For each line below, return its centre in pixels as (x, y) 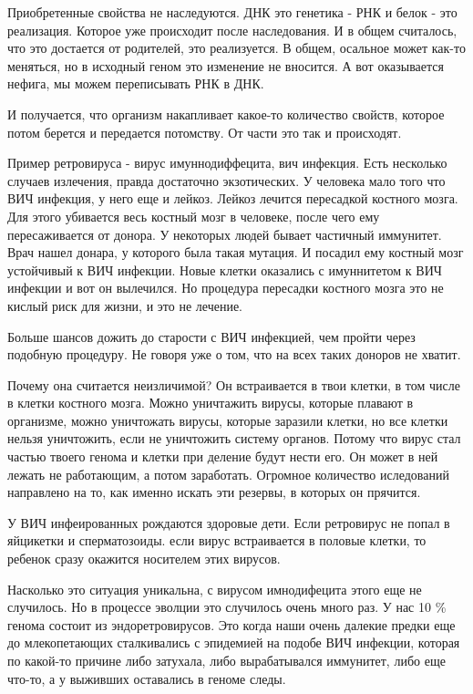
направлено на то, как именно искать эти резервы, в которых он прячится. (214, 492)
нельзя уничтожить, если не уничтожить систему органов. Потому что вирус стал (234, 438)
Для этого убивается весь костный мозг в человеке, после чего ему (194, 216)
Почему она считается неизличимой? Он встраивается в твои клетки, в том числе (234, 384)
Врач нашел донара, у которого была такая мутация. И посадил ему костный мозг (236, 252)
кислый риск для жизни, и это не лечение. (125, 305)
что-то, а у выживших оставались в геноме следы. (147, 678)
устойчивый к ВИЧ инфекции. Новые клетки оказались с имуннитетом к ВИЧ (225, 269)
